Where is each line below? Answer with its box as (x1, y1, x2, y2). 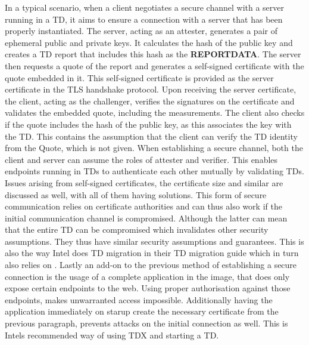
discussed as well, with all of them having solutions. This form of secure (5, 188, 267, 201)
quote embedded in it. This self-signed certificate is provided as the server (5, 71, 274, 84)
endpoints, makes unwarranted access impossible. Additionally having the (5, 293, 273, 306)
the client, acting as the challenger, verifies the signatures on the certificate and (5, 94, 295, 107)
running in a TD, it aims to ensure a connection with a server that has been (5, 13, 283, 25)
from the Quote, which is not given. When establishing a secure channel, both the (5, 141, 303, 154)
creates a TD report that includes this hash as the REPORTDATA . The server (5, 48, 301, 60)
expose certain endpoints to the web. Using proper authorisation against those (5, 282, 291, 294)
